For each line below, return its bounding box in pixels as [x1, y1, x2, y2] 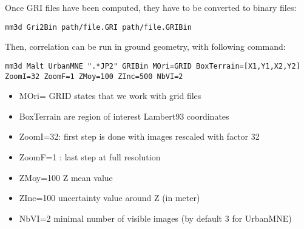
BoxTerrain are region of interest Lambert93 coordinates [19, 109, 229, 122]
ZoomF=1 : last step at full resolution [19, 150, 161, 163]
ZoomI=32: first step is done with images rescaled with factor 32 [19, 130, 260, 143]
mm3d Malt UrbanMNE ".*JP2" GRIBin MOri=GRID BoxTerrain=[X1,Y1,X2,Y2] [5, 61, 300, 70]
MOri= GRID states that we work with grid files [19, 89, 201, 102]
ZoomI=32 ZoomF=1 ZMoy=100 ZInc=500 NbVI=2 [5, 72, 183, 81]
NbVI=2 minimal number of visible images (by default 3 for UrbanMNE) [19, 211, 292, 224]
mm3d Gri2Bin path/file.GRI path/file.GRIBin [5, 22, 192, 32]
